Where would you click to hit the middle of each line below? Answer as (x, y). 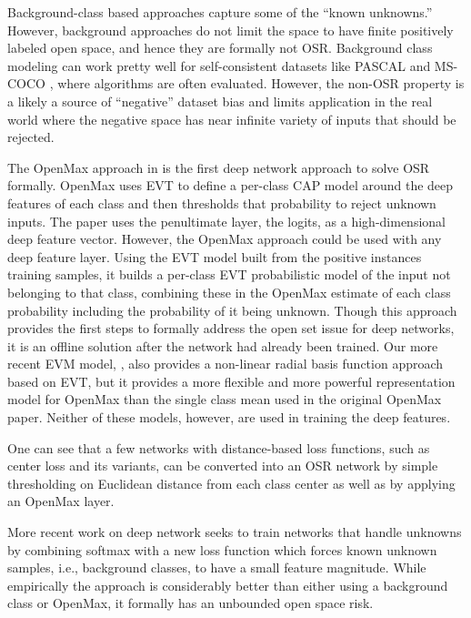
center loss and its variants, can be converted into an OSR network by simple (223, 466)
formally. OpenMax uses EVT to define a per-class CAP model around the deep (230, 185)
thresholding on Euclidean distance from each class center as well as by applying (231, 483)
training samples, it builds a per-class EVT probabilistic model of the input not (229, 274)
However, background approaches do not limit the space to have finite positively (230, 30)
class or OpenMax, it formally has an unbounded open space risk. (190, 603)
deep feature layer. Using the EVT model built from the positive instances (215, 256)
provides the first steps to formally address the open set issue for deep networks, (231, 328)
